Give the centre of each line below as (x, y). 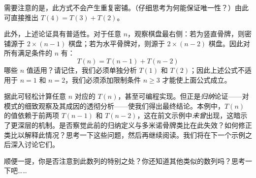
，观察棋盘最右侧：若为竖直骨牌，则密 (190, 34)
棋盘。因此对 (229, 43)
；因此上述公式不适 (221, 70)
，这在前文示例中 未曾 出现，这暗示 (192, 115)
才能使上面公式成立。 (197, 79)
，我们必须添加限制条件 (103, 79)
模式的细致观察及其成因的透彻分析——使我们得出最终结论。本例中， (114, 105)
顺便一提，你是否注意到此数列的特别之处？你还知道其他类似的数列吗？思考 (125, 161)
